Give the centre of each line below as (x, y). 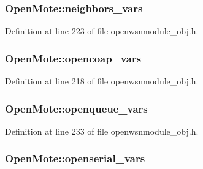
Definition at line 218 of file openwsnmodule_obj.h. (102, 81)
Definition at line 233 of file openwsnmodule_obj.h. (102, 131)
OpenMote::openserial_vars (75, 158)
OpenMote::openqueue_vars (76, 108)
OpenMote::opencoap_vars (73, 58)
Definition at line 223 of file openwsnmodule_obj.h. (102, 31)
